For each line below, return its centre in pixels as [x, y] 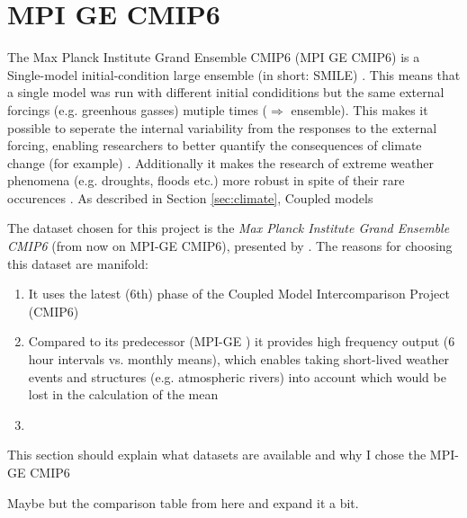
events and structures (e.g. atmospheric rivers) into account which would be [237, 376]
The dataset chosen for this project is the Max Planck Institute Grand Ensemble [229, 228]
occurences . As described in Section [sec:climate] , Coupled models [190, 197]
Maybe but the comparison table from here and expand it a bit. [183, 502]
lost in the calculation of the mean [123, 394]
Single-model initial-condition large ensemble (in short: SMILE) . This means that [234, 74]
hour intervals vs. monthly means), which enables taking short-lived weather [239, 359]
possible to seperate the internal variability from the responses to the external [222, 127]
